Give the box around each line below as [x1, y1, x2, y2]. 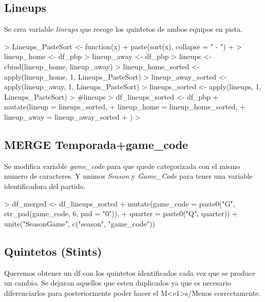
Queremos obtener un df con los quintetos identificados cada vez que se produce [4, 267, 255, 278]
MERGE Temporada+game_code [4, 136, 188, 152]
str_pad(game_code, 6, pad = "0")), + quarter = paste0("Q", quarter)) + [4, 208, 238, 219]
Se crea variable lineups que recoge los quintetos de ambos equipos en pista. [4, 24, 242, 34]
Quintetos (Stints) [4, 243, 102, 259]
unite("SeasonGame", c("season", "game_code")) [4, 218, 155, 229]
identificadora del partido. [4, 180, 86, 191]
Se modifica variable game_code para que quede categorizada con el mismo [4, 160, 240, 171]
